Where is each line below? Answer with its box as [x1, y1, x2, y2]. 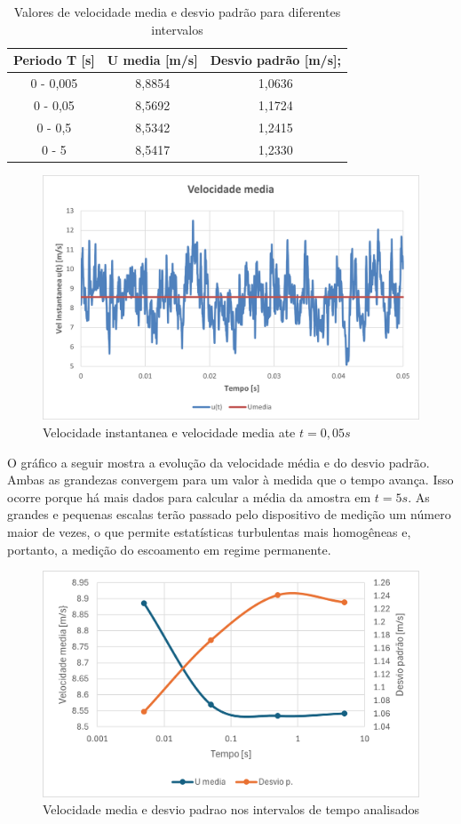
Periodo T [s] [13, 51, 95, 69]
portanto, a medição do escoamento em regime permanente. [7, 540, 331, 558]
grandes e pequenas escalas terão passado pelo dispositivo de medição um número [7, 505, 451, 524]
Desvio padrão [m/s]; [210, 51, 341, 69]
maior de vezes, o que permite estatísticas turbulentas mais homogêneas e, [7, 522, 411, 540]
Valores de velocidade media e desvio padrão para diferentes [13, 3, 341, 20]
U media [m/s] [107, 51, 198, 69]
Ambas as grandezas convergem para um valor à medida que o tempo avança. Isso [7, 470, 454, 489]
